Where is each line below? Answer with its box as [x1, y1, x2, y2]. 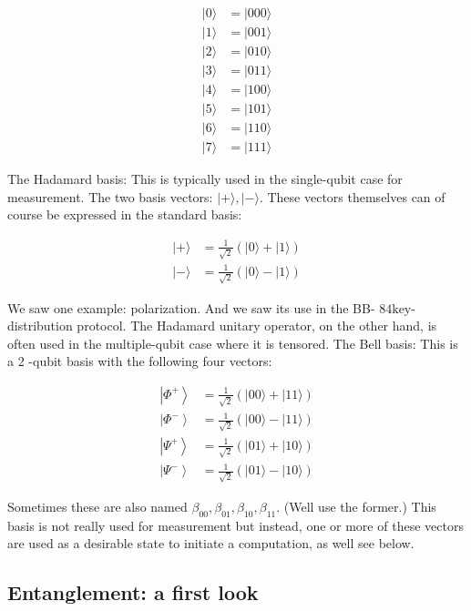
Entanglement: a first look [7, 578, 259, 606]
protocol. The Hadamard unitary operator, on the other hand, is [77, 316, 437, 335]
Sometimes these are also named [7, 496, 188, 515]
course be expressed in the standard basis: [7, 205, 242, 224]
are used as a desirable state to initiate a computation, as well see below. [7, 534, 415, 553]
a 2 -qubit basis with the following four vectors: [7, 351, 272, 371]
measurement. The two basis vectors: [7, 187, 213, 206]
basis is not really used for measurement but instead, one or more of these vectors [7, 515, 464, 535]
